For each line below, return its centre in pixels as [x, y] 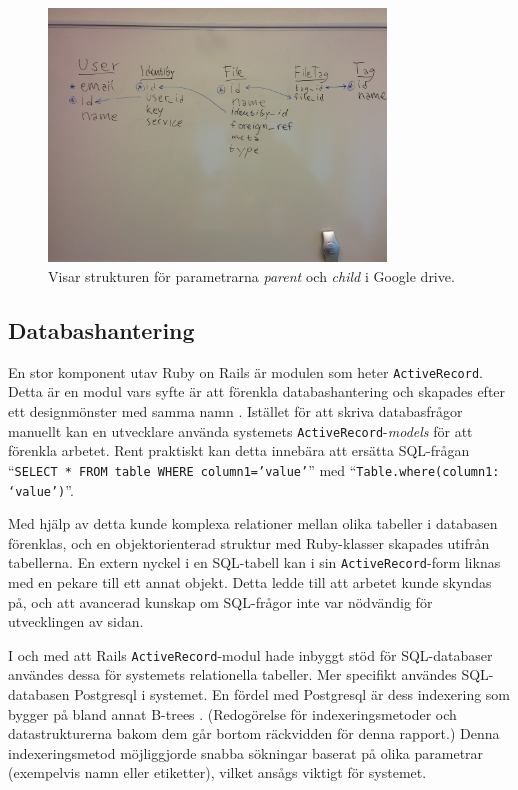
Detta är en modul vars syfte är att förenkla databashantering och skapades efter [257, 391]
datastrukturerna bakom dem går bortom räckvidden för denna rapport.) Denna [254, 733]
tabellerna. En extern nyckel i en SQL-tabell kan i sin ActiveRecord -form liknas [254, 562]
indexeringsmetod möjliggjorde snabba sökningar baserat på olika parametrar [246, 752]
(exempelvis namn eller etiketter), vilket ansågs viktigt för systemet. [217, 772]
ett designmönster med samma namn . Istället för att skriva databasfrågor [235, 411]
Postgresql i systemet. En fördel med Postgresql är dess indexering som [292, 694]
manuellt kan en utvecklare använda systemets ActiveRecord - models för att [240, 430]
